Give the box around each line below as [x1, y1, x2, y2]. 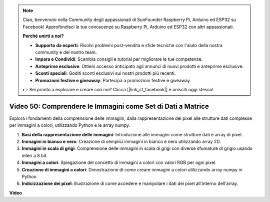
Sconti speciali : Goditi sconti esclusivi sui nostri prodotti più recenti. [35, 70, 176, 76]
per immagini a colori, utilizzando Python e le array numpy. [9, 122, 130, 128]
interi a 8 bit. [21, 152, 47, 158]
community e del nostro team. [35, 49, 97, 55]
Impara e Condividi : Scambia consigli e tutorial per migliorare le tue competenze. [35, 56, 203, 62]
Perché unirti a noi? [22, 33, 64, 39]
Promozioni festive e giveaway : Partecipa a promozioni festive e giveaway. [35, 77, 191, 83]
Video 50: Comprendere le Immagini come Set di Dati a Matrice [9, 102, 209, 110]
